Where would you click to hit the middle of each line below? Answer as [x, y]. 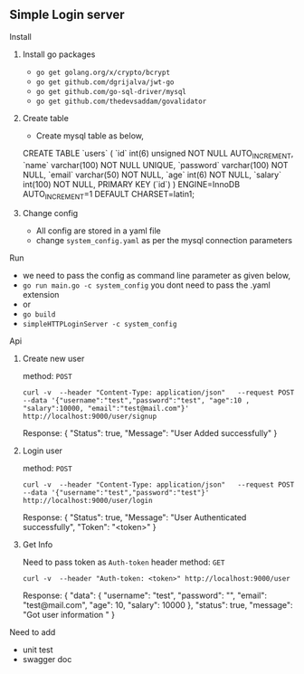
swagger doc [47, 660]
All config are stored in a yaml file [98, 231]
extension [41, 295]
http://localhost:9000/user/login [87, 501]
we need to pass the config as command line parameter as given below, [157, 276]
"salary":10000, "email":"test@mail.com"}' [106, 409]
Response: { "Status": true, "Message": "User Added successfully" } [150, 433]
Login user [43, 451]
